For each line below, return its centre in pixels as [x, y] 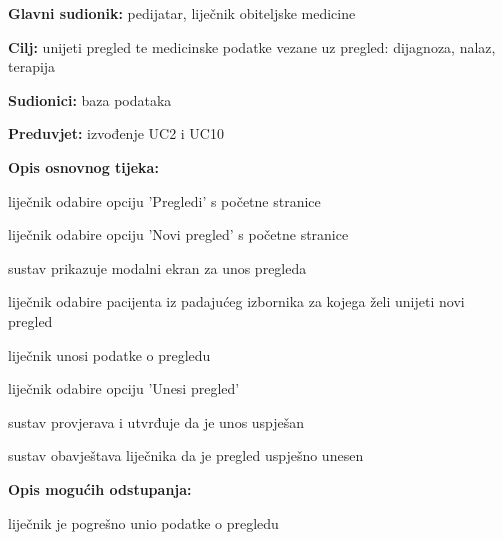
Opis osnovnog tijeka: [83, 166]
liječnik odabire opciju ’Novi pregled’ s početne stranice [178, 234]
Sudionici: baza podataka [90, 99]
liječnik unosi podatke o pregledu [109, 354]
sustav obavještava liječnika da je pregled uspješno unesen [186, 455]
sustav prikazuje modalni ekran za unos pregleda [157, 267]
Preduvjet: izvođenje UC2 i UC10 [116, 133]
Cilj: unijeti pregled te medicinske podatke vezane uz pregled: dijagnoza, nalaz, [252, 46]
